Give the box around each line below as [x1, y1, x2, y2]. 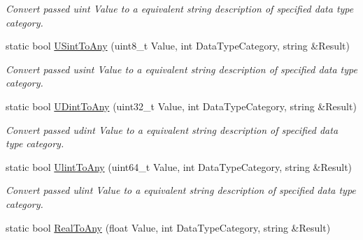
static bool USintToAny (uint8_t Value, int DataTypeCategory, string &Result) [6, 38, 350, 53]
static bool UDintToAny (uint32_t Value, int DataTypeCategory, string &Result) [6, 98, 357, 113]
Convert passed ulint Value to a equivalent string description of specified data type [6, 183, 356, 197]
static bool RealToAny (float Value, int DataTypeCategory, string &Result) [6, 220, 331, 234]
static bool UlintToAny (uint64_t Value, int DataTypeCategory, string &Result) [6, 159, 353, 174]
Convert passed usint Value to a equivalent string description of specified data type [6, 61, 357, 76]
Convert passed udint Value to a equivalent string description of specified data [6, 122, 339, 137]
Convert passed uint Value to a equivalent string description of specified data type [6, 1, 354, 15]
